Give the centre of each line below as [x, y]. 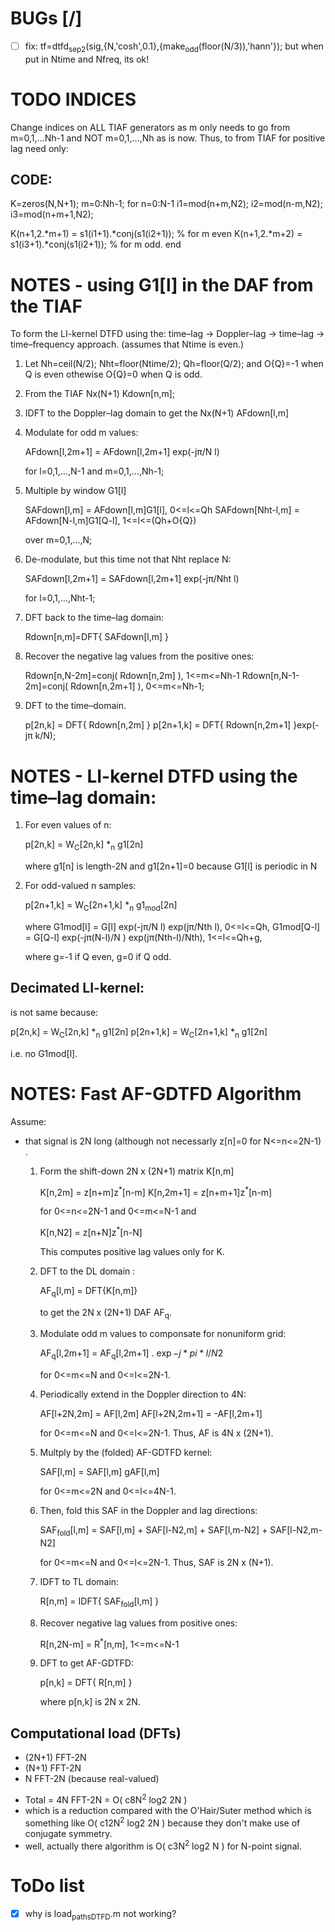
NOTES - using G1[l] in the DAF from [162, 284]
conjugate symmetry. [68, 1833]
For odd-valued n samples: [80, 886]
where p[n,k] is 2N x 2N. [90, 1702]
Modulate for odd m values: [81, 433]
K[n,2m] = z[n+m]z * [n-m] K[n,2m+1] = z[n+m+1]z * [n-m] [156, 1191]
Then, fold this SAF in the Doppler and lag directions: [148, 1511]
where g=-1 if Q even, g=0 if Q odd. [98, 956]
